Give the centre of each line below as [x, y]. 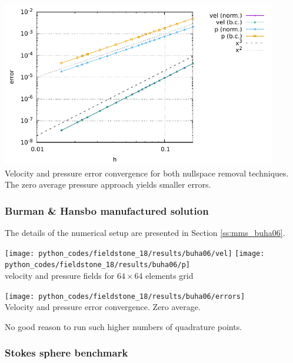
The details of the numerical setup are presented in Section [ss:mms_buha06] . [145, 233]
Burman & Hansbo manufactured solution [107, 210]
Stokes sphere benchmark [66, 353]
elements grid [169, 276]
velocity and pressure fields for [60, 276]
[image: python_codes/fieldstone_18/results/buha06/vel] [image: [135, 253]
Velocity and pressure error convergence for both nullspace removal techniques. [147, 173]
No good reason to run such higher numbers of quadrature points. [124, 326]
